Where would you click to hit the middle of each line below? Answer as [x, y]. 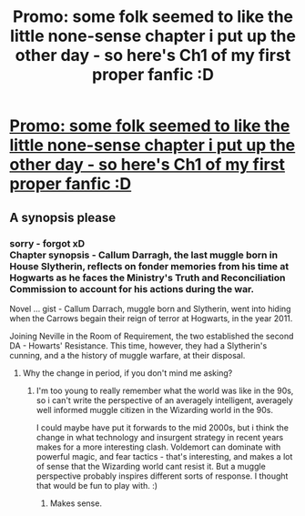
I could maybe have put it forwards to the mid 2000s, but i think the [163, 427]
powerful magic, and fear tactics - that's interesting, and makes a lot [164, 456]
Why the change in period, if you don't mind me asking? [127, 373]
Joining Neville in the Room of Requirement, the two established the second [152, 336]
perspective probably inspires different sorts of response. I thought [162, 476]
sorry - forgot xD [47, 243]
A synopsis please [63, 217]
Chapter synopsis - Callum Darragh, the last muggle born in [144, 255]
